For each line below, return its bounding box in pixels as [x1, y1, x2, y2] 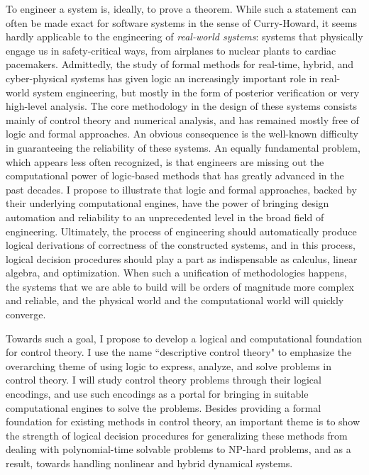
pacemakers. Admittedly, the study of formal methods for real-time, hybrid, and [6, 57, 354, 72]
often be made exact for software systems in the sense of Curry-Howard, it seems [6, 15, 357, 30]
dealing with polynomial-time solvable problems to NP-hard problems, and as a [6, 442, 351, 457]
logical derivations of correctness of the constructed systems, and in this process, [6, 238, 356, 252]
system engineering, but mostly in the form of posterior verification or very [33, 84, 360, 99]
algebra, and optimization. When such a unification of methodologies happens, [6, 265, 347, 280]
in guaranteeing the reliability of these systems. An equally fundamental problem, [6, 140, 360, 155]
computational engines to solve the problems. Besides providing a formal [6, 400, 321, 415]
